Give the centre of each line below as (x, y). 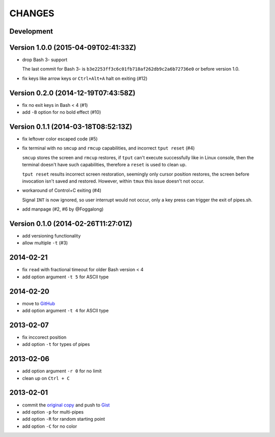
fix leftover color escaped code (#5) (60, 139)
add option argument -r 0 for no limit (62, 371)
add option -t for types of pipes (56, 344)
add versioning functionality (51, 236)
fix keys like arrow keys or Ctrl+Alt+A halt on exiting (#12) (85, 78)
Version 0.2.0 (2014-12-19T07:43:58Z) (73, 93)
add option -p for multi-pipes (53, 412)
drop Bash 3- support (45, 60)
